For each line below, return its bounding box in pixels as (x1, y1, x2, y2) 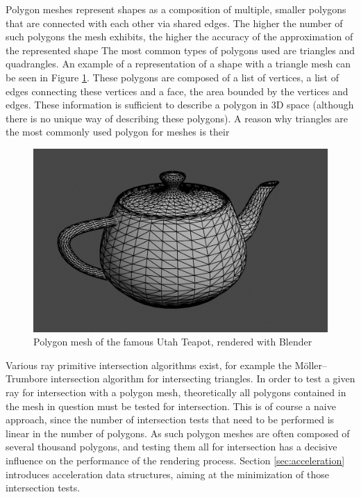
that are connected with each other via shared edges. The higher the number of (6, 15, 343, 30)
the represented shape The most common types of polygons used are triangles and (6, 42, 355, 57)
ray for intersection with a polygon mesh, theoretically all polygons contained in (6, 385, 346, 400)
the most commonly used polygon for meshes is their (6, 124, 230, 139)
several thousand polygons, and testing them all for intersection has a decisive (6, 439, 337, 454)
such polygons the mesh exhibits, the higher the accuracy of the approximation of (6, 29, 353, 44)
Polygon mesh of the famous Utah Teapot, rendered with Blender (33, 334, 312, 349)
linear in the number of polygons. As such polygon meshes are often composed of (6, 425, 350, 440)
